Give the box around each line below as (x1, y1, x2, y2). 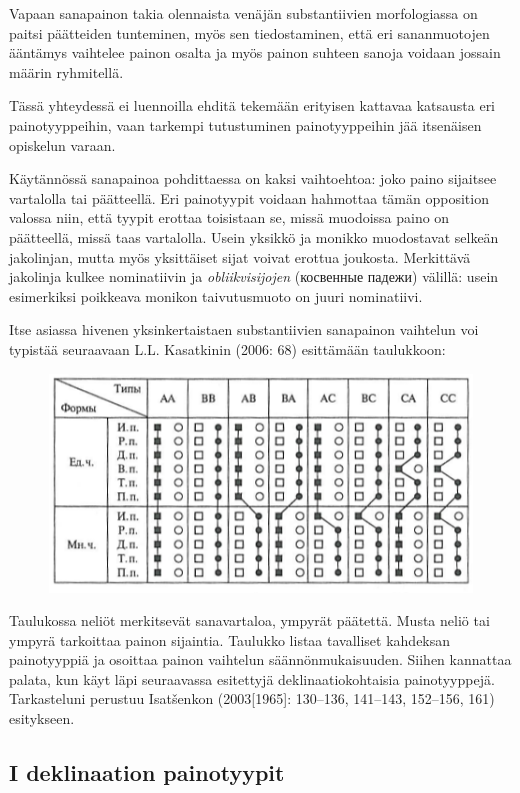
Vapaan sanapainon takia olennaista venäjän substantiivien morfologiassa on (9, 3, 478, 23)
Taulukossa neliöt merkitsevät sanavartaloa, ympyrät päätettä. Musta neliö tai (9, 610, 490, 631)
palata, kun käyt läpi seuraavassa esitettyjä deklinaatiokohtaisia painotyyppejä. (9, 668, 495, 689)
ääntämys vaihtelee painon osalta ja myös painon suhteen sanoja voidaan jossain (9, 42, 501, 63)
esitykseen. (9, 708, 75, 729)
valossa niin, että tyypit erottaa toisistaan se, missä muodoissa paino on (9, 207, 450, 228)
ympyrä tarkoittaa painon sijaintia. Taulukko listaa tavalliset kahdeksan (9, 629, 451, 650)
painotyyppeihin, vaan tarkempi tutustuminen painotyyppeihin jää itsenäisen (9, 114, 482, 135)
